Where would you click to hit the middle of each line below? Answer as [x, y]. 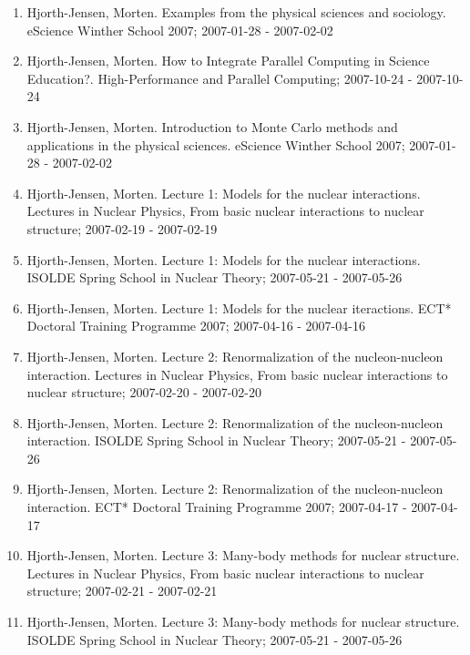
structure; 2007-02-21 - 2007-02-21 [122, 591]
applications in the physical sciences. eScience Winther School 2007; [216, 144]
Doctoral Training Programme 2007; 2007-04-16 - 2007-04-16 [196, 326]
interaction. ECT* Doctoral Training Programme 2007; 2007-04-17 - [217, 507]
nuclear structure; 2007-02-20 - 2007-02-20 [144, 392]
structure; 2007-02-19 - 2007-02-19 [122, 228]
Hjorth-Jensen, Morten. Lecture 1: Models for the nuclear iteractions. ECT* [239, 307]
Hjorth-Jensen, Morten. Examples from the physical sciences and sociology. [236, 12]
